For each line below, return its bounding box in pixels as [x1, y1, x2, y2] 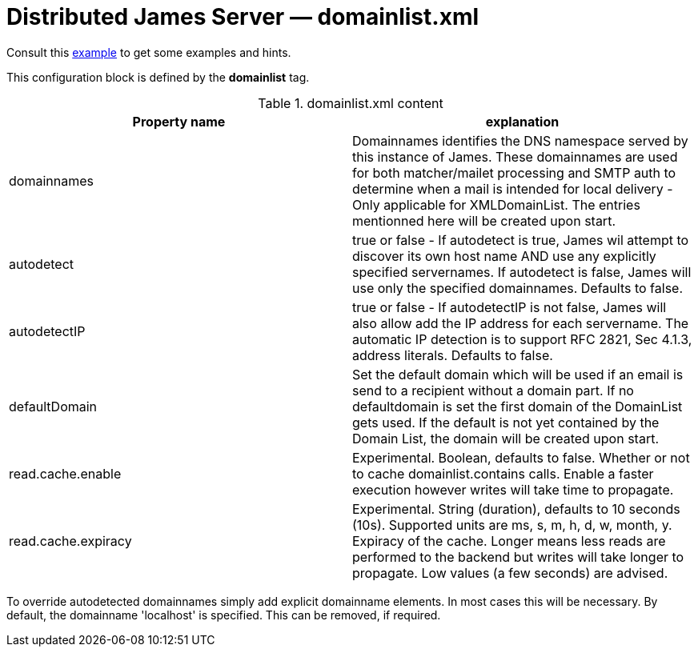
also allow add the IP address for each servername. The [352, 314, 689, 331]
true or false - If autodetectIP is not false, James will [352, 298, 667, 315]
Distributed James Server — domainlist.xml [6, 3, 479, 30]
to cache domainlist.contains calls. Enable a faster [352, 465, 654, 482]
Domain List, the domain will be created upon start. [352, 430, 659, 447]
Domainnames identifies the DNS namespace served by [352, 132, 688, 149]
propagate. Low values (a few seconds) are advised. [352, 564, 668, 581]
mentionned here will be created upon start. [352, 212, 616, 229]
